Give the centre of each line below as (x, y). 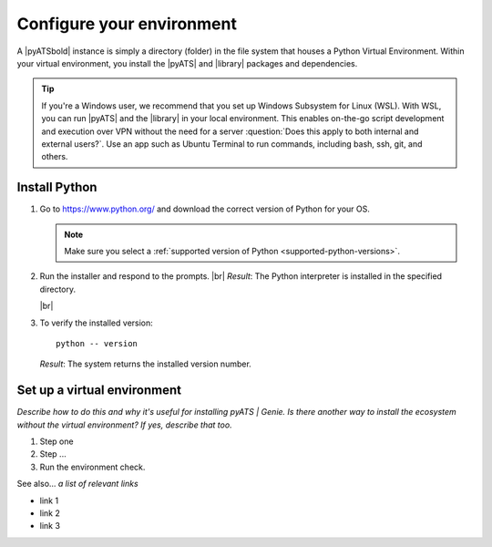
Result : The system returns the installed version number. (146, 364)
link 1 (49, 501)
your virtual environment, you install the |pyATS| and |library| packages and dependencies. (187, 63)
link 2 (50, 513)
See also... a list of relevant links (77, 484)
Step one (56, 441)
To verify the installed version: (97, 323)
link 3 (50, 526)
